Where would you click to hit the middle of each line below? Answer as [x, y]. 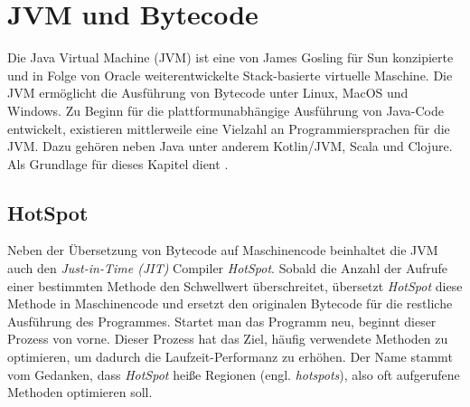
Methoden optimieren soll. [80, 392]
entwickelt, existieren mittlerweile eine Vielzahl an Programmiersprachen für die [229, 128]
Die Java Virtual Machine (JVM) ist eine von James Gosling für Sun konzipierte [230, 57]
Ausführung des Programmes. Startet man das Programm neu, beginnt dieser [222, 321]
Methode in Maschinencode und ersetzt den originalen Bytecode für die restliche [230, 303]
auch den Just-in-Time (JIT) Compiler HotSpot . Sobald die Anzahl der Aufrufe [228, 268]
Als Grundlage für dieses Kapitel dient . [118, 163]
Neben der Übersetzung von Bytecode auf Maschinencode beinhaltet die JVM [223, 250]
